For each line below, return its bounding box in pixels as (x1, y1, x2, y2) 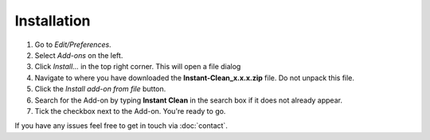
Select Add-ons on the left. (34, 50, 123, 60)
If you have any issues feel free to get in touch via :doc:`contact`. (14, 121, 229, 130)
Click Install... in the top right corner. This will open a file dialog (34, 62, 241, 72)
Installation (14, 12, 91, 29)
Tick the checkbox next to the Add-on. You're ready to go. (34, 106, 226, 115)
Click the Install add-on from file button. (34, 84, 166, 94)
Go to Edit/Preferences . (34, 40, 111, 49)
